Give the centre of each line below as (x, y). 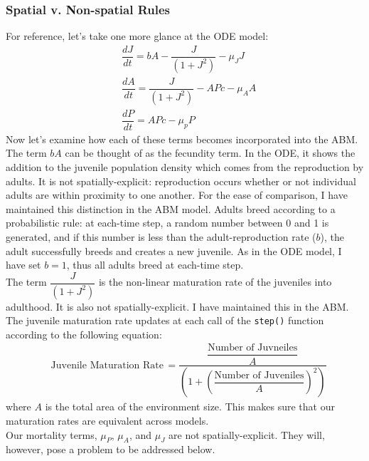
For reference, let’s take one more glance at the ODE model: (137, 36)
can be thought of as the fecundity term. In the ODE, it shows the (210, 153)
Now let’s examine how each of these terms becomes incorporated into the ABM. (182, 139)
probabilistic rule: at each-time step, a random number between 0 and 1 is (167, 223)
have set (23, 265)
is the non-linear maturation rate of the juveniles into (215, 282)
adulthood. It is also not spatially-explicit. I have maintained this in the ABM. (177, 306)
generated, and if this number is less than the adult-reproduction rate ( (161, 236)
